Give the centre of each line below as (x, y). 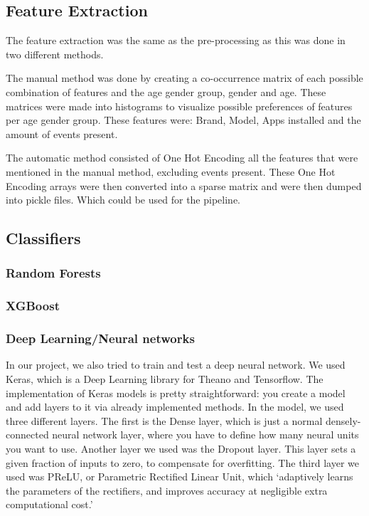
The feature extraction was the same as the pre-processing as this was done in (176, 40)
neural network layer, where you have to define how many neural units (205, 435)
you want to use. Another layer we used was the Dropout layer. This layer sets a (181, 448)
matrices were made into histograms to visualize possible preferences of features (179, 106)
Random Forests (53, 273)
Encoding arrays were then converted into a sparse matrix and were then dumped (184, 185)
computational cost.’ (49, 504)
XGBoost (33, 306)
